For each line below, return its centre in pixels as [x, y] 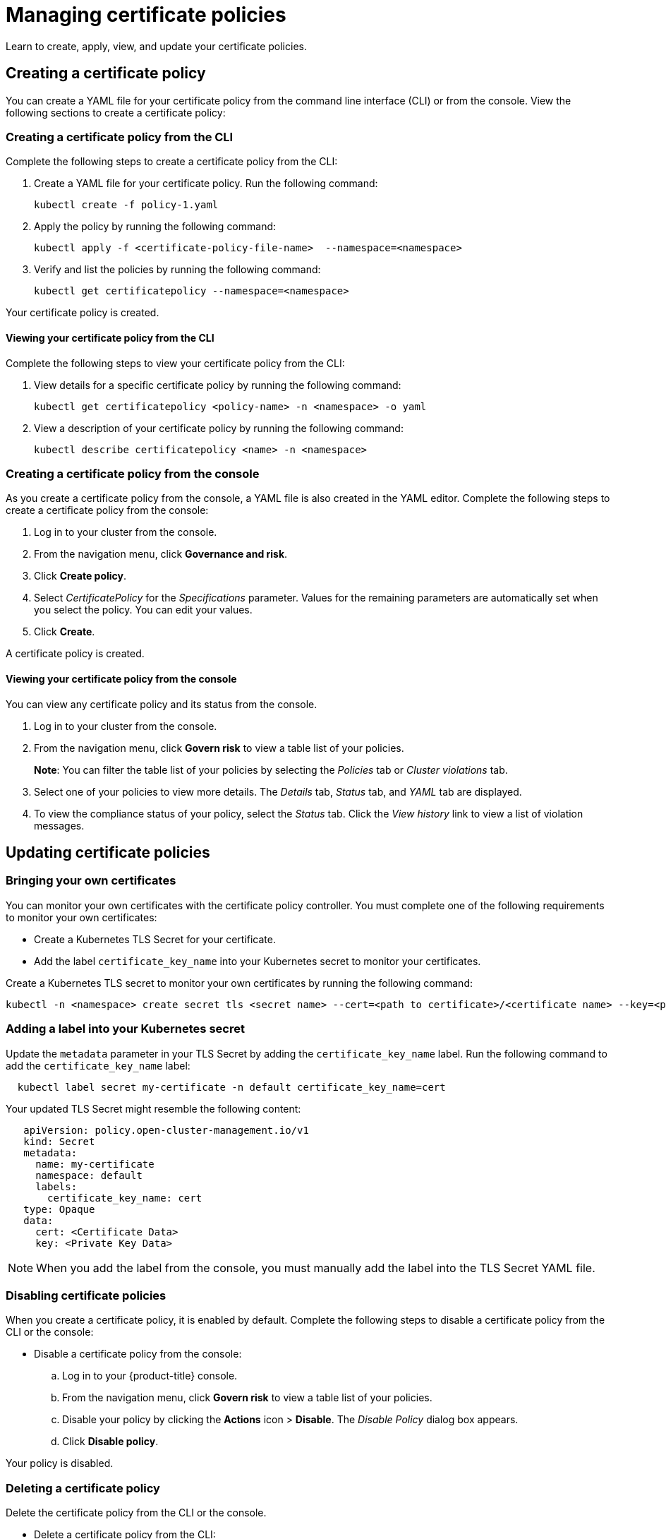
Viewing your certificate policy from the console [121, 678]
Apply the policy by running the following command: [155, 227]
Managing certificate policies [146, 15]
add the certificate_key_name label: [98, 1065]
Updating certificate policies [108, 852]
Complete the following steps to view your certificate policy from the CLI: [175, 363]
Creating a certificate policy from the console [133, 473]
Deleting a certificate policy [83, 1488]
